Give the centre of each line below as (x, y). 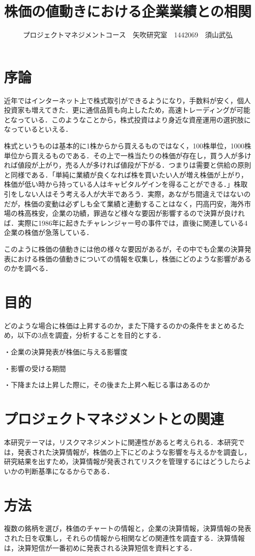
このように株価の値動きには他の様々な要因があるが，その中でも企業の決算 (124, 249)
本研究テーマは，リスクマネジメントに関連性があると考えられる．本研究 (121, 442)
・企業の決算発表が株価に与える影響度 (66, 352)
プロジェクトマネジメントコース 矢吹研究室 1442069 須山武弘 (128, 35)
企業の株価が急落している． (49, 232)
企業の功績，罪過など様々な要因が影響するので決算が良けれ (148, 213)
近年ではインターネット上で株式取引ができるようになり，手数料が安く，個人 (127, 100)
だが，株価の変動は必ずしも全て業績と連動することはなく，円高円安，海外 (124, 203)
